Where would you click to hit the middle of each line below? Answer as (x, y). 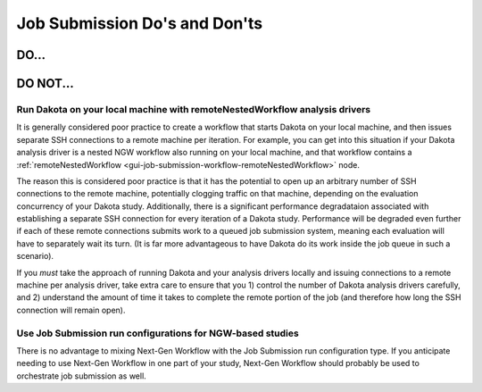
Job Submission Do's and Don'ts (140, 23)
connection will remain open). (71, 310)
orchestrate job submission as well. (81, 376)
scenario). (35, 256)
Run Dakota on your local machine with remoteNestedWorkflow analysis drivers (194, 109)
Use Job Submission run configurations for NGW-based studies (158, 333)
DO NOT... (46, 83)
